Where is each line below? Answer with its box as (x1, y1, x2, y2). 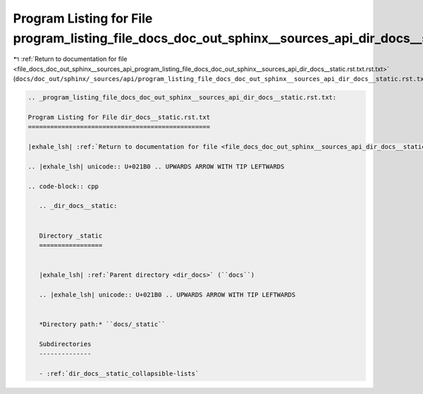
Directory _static (39, 231, 103, 240)
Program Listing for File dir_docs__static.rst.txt (27, 113, 211, 121)
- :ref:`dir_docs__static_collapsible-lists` (39, 370, 200, 378)
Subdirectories (39, 340, 92, 348)
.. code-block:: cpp (27, 182, 99, 190)
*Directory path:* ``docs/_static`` (39, 321, 166, 328)
